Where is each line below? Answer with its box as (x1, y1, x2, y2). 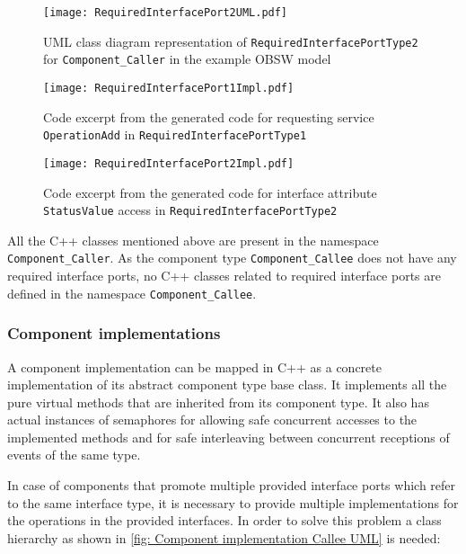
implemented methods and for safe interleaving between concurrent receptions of (7, 427, 450, 446)
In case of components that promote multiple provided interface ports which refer (7, 476, 456, 495)
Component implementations (7, 322, 221, 344)
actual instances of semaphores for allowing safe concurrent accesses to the (7, 410, 418, 429)
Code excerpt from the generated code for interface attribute (43, 183, 377, 201)
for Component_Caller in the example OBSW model (43, 49, 331, 68)
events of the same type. (7, 445, 141, 464)
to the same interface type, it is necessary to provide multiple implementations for (7, 493, 459, 512)
